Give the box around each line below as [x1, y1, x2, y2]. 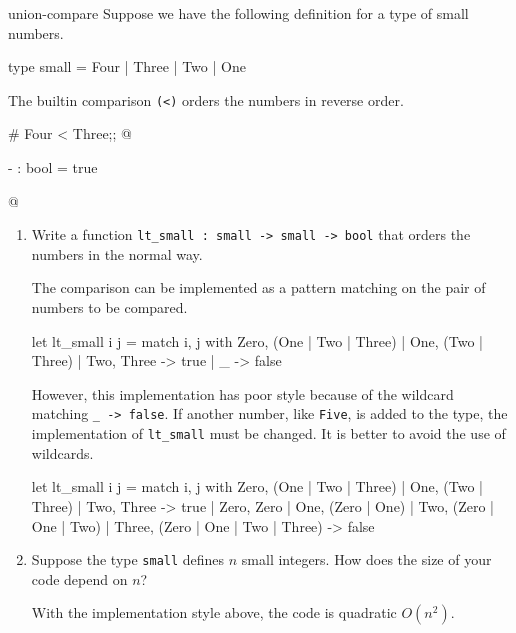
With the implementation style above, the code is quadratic [31, 602, 397, 623]
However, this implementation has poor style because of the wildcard [31, 383, 454, 404]
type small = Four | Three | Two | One [8, 56, 246, 77]
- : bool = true [8, 157, 98, 178]
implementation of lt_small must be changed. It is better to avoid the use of [31, 423, 506, 444]
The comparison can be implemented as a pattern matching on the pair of [31, 277, 486, 298]
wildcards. [31, 442, 94, 463]
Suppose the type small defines [31, 549, 225, 570]
